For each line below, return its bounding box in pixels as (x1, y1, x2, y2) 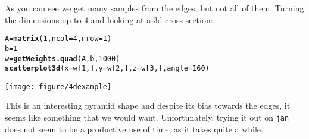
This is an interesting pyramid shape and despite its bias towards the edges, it (5, 99, 291, 112)
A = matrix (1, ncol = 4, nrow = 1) (5, 34, 112, 43)
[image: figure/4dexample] (5, 82, 111, 91)
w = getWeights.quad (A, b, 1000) (5, 54, 120, 63)
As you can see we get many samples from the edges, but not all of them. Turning (5, 2, 304, 14)
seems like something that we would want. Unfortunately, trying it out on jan (5, 111, 289, 124)
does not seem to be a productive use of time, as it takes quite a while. (5, 122, 263, 135)
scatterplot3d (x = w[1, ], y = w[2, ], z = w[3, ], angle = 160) (5, 64, 210, 73)
